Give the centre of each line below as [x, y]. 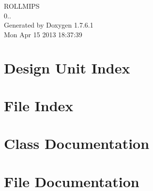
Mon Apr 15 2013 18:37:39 [43, 34]
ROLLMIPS [22, 6]
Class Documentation [77, 143]
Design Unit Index [67, 67]
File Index [39, 105]
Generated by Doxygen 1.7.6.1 [49, 25]
